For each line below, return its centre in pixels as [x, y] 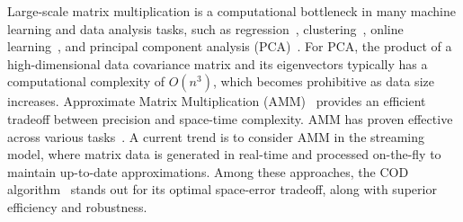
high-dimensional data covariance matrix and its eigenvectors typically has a [218, 63]
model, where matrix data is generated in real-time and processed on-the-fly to [224, 154]
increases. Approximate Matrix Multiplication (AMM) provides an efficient [217, 101]
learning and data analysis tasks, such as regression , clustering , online [205, 28]
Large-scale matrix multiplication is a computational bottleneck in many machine [231, 11]
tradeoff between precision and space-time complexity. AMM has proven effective [230, 118]
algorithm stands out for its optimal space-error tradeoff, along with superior [222, 189]
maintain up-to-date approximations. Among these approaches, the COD [208, 171]
